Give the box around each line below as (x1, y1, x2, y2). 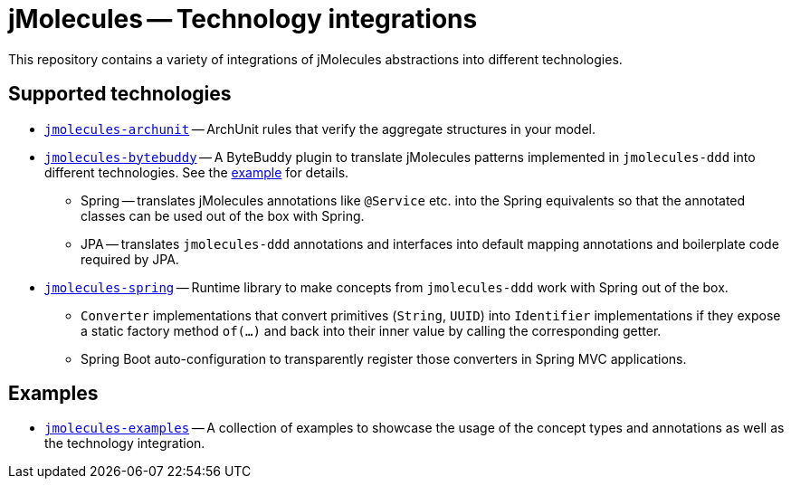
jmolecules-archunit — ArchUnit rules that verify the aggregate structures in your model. (44, 120, 596, 137)
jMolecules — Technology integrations (8, 4, 478, 34)
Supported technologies (8, 82, 232, 106)
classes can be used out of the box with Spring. (81, 207, 365, 224)
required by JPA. (81, 251, 179, 267)
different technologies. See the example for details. (44, 164, 349, 180)
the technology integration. (44, 435, 205, 452)
